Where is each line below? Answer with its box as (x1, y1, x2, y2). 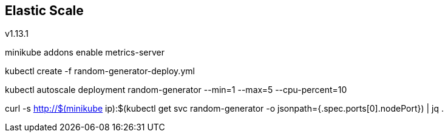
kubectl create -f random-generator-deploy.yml (5, 66, 195, 77)
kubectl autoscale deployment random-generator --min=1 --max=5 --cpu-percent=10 (5, 84, 347, 95)
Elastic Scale (5, 3, 84, 18)
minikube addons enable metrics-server (5, 47, 165, 58)
